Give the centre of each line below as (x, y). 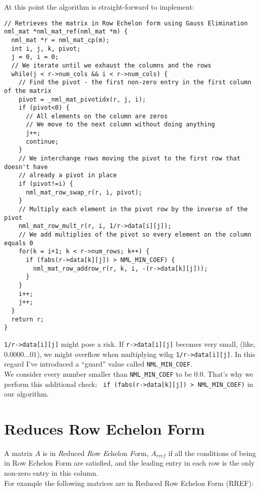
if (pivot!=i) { (46, 184)
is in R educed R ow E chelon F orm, (95, 453)
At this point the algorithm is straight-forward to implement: (99, 7)
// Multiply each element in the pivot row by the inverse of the (133, 209)
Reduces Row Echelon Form (105, 428)
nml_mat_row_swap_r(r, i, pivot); (84, 192)
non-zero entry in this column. (51, 473)
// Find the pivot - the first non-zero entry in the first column (135, 83)
